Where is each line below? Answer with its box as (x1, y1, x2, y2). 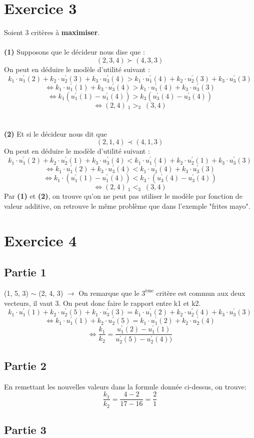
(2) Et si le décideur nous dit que (4, 128, 107, 139)
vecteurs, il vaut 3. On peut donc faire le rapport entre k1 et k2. (4, 297, 201, 308)
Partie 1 (4, 264, 46, 280)
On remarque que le (78, 287, 139, 298)
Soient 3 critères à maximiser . (4, 27, 100, 38)
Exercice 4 (4, 230, 77, 250)
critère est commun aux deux (156, 287, 245, 298)
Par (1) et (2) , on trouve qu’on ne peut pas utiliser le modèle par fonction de (4, 191, 242, 201)
